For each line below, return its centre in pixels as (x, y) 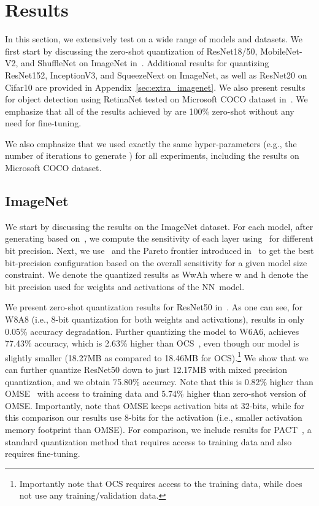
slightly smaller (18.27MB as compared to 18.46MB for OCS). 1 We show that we (157, 356)
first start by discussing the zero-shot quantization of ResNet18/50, (131, 51)
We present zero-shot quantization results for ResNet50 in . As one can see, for (154, 307)
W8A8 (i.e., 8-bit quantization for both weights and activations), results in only (155, 319)
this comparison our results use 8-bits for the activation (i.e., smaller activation (154, 417)
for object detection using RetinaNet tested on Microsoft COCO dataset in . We (156, 99)
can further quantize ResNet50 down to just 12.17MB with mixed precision (146, 370)
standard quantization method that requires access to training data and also (148, 441)
